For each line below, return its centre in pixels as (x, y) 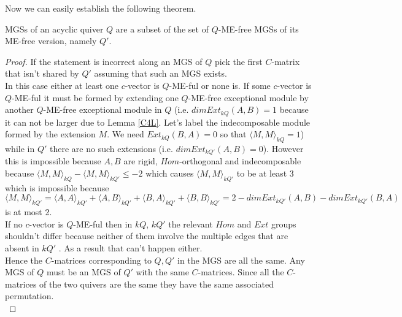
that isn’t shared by (42, 73)
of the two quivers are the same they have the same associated (157, 284)
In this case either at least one (62, 85)
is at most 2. (29, 212)
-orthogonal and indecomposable (240, 161)
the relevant (191, 223)
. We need (126, 134)
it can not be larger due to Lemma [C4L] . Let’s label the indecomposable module (158, 122)
